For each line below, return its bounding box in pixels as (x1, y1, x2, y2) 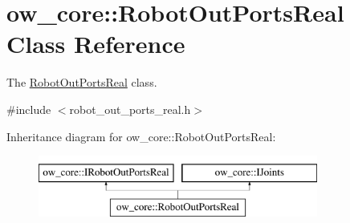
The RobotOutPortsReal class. (6, 74, 157, 91)
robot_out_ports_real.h (69, 100, 191, 117)
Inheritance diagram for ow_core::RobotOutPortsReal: (6, 128, 276, 144)
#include (6, 100, 51, 117)
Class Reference (6, 27, 185, 60)
